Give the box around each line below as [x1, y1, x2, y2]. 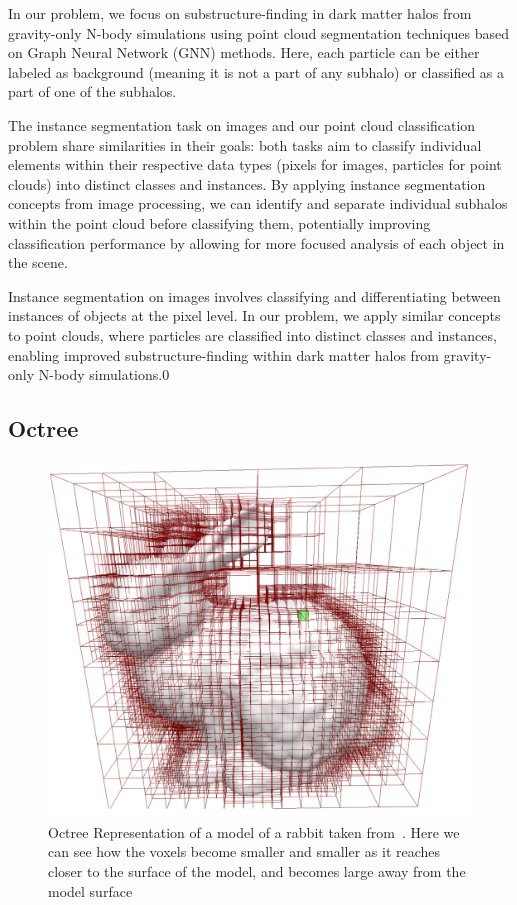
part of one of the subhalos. [8, 81, 177, 102]
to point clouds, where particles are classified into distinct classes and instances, [8, 324, 497, 345]
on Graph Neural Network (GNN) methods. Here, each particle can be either [8, 42, 480, 63]
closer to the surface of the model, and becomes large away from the [48, 861, 466, 881]
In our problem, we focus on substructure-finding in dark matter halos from [8, 3, 472, 23]
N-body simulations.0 [38, 364, 170, 385]
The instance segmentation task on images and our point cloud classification [8, 114, 476, 135]
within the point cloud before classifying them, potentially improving [8, 212, 431, 233]
